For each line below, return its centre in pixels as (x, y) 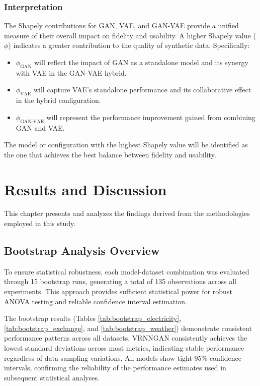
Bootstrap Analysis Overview (82, 251)
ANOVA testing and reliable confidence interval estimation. (96, 301)
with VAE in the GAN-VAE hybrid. (71, 72)
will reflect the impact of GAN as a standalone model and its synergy (141, 62)
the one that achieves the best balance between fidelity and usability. (110, 154)
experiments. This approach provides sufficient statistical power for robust (118, 291)
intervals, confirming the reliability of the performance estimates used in (115, 368)
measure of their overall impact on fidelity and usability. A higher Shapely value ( (130, 35)
